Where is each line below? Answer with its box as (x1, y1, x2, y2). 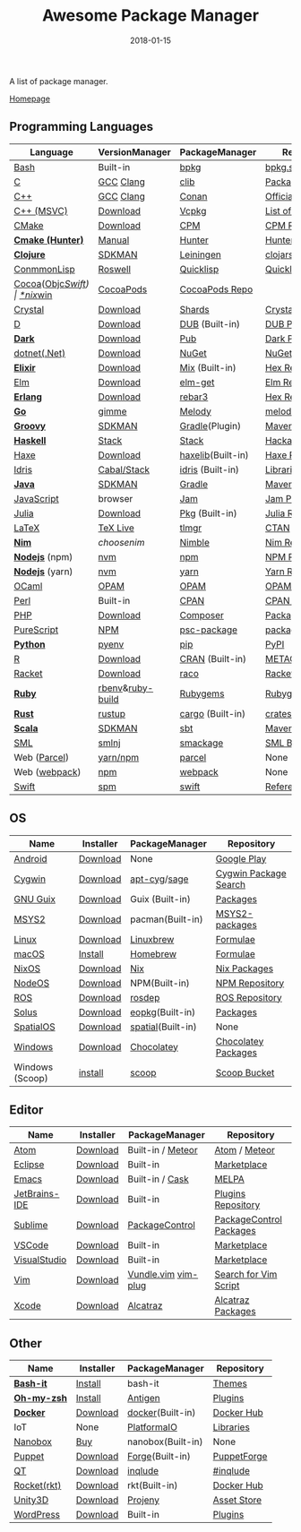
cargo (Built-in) (179, 707, 246, 719)
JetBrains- (13, 1188, 60, 1201)
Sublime (13, 1219, 48, 1232)
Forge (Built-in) (126, 1450, 191, 1463)
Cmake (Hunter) (13, 234, 84, 246)
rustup (98, 707, 126, 719)
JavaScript (13, 492, 60, 504)
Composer (179, 608, 224, 621)
